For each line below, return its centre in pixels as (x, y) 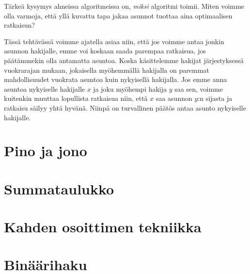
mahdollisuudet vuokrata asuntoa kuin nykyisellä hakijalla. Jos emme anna (116, 79)
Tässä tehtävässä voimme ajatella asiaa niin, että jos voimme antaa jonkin (114, 41)
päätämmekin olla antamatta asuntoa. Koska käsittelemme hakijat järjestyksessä (124, 60)
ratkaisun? (19, 25)
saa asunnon (174, 98)
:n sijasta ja (215, 98)
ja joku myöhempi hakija (130, 89)
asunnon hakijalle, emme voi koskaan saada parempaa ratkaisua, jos (105, 51)
